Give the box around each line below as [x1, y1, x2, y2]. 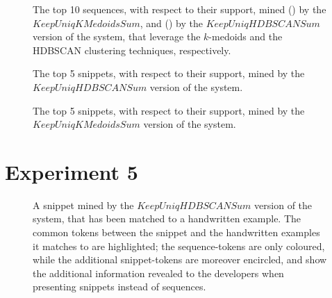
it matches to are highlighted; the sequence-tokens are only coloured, [33, 238, 325, 253]
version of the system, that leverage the [33, 29, 201, 44]
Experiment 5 [5, 157, 138, 185]
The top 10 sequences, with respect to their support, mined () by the [33, 2, 326, 16]
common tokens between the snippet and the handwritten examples [33, 225, 320, 240]
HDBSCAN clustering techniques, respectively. [33, 42, 231, 57]
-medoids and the [208, 29, 283, 44]
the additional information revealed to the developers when [33, 265, 284, 280]
